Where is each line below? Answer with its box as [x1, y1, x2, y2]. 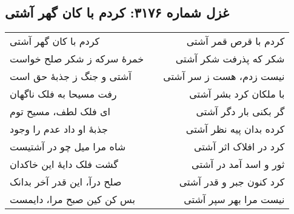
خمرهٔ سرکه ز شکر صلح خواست [10, 52, 144, 66]
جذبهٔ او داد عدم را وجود [10, 122, 108, 136]
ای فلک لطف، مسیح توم [10, 104, 110, 119]
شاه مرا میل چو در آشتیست [10, 139, 126, 154]
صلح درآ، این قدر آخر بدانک [10, 175, 122, 189]
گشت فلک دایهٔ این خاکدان [10, 157, 118, 172]
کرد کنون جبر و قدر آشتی [179, 175, 285, 189]
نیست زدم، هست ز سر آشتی [163, 69, 285, 84]
